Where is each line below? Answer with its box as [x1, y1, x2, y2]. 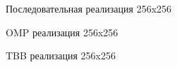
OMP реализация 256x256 [6, 24, 118, 39]
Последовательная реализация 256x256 [6, 1, 172, 15]
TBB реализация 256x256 [6, 48, 116, 63]
